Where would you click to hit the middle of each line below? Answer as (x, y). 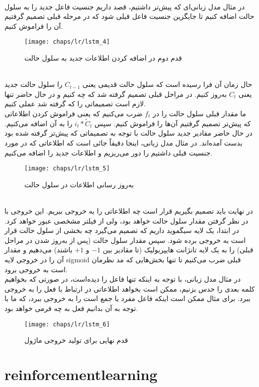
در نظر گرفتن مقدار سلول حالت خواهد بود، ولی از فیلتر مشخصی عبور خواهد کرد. (127, 220)
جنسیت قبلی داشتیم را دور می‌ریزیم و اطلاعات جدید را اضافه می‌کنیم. (109, 152)
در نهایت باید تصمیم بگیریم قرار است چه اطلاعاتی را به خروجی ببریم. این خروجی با (129, 211)
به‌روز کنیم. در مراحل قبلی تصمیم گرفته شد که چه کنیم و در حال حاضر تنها (116, 94)
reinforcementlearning (81, 374)
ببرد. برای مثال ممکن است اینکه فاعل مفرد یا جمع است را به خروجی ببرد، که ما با (128, 298)
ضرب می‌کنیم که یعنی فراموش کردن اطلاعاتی (74, 113)
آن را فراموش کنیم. (34, 26)
